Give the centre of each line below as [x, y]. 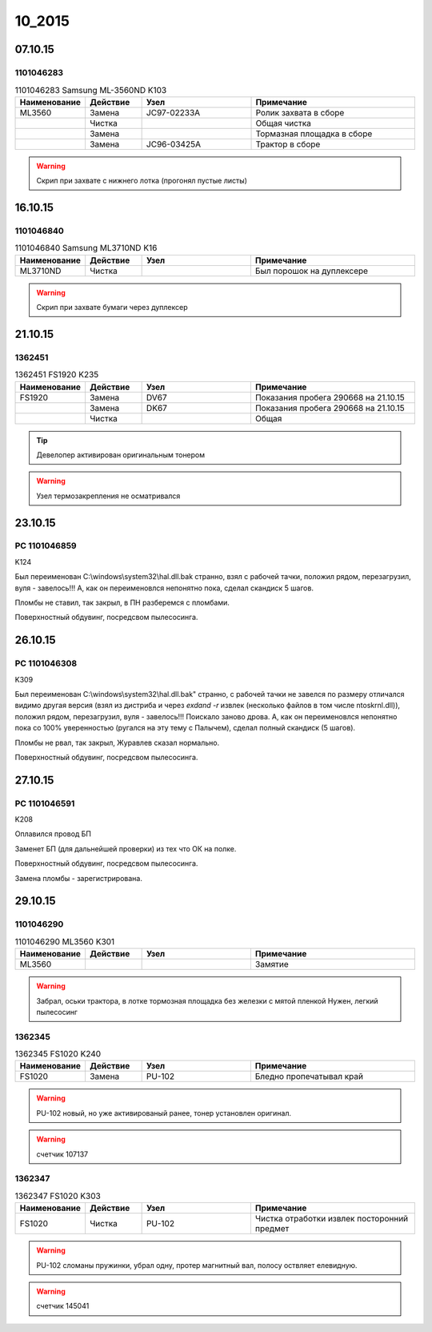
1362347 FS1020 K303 [58, 1196]
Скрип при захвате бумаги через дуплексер [112, 307]
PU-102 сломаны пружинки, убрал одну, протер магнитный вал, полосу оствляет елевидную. [197, 1265]
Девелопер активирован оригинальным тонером [121, 455]
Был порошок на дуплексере [311, 271]
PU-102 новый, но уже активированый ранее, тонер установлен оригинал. [164, 1113]
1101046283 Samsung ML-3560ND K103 [91, 90]
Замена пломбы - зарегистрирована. [79, 878]
